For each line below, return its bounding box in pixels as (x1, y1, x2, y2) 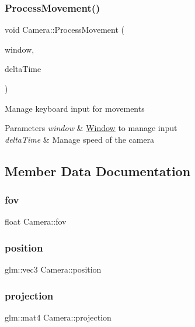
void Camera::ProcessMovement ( (5, 23, 124, 36)
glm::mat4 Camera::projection (5, 311, 112, 323)
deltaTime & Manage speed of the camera (5, 133, 155, 145)
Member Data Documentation (5, 161, 191, 180)
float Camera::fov (5, 215, 67, 228)
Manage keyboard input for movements (5, 102, 145, 114)
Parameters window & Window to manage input (5, 122, 177, 134)
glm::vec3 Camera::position (5, 263, 102, 276)
